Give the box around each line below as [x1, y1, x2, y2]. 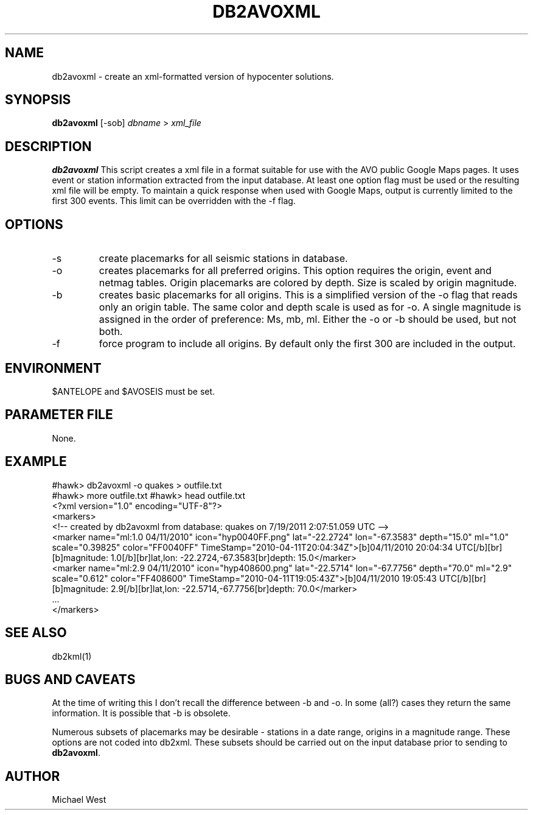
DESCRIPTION [5, 138, 92, 154]
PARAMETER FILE [5, 407, 113, 423]
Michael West [52, 794, 106, 805]
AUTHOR [5, 768, 60, 784]
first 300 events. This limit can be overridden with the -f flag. [52, 196, 296, 206]
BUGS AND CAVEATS [5, 671, 136, 687]
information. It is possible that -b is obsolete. [52, 708, 231, 719]
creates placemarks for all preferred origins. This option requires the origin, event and [99, 264, 492, 277]
